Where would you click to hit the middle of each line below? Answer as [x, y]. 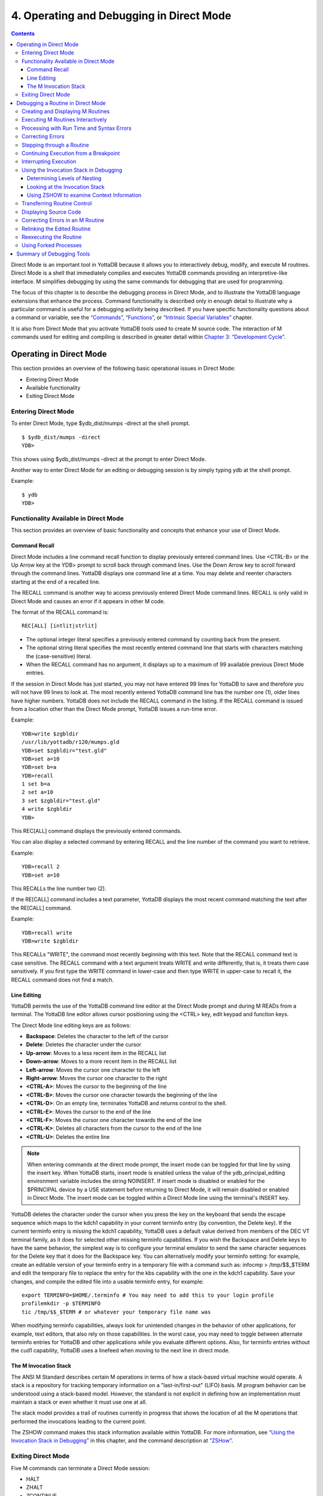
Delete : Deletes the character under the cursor [84, 1045]
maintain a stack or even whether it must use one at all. [79, 1402]
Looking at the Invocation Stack [66, 187]
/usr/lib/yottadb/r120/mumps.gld [71, 742]
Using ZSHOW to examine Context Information [84, 195]
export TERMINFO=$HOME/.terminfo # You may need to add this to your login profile [148, 1295]
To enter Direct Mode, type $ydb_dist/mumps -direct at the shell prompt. [101, 423]
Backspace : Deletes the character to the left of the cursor [97, 1036]
